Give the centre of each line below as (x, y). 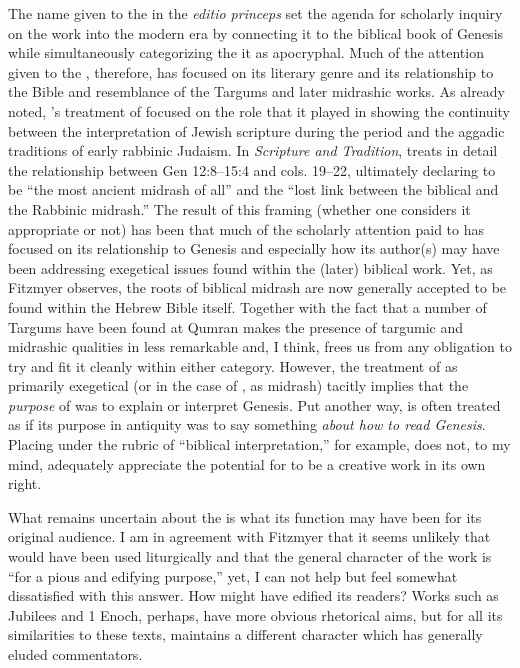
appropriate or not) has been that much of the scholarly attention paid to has (246, 228)
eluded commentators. (75, 654)
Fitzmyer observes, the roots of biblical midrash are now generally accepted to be (257, 287)
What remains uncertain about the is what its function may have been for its (245, 516)
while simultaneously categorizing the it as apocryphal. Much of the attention (246, 52)
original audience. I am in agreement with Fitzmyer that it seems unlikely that (249, 536)
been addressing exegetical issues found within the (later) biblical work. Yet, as (250, 267)
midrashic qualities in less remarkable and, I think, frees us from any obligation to (260, 346)
